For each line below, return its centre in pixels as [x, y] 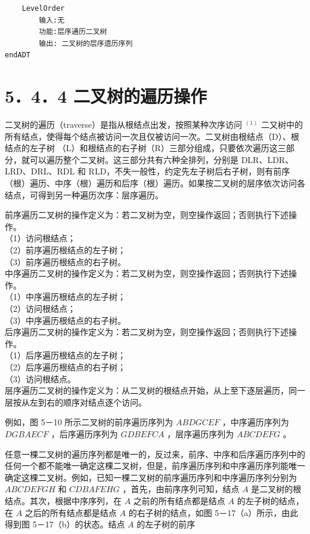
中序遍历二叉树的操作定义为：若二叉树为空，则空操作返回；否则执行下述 [147, 273]
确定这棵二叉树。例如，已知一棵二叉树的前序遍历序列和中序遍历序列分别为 [151, 477]
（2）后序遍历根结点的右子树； [65, 366]
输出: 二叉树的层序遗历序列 [86, 43]
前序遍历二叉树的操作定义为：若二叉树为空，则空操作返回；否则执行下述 [147, 215]
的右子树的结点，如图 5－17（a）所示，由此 [213, 512]
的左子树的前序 [166, 524]
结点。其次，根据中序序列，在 [63, 500]
